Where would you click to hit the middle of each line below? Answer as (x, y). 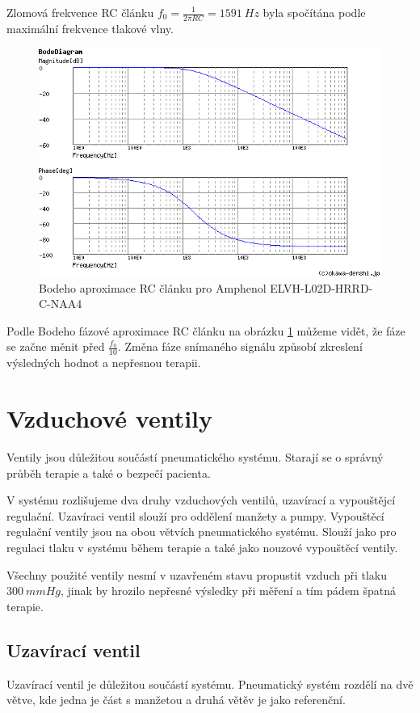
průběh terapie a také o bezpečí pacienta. (109, 473)
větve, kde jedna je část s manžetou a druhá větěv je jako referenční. (176, 700)
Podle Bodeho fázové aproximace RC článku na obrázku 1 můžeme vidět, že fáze (206, 330)
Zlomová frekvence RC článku (80, 12)
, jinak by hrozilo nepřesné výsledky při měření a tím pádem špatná (228, 591)
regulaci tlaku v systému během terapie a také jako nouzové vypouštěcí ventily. (202, 547)
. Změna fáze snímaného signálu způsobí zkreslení (240, 346)
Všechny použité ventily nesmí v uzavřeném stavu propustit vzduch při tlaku (197, 574)
